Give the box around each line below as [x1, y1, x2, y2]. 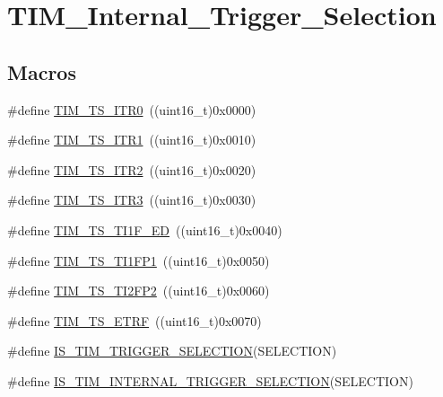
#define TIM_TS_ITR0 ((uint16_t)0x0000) [7, 100, 256, 119]
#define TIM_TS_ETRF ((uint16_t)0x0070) [7, 311, 262, 330]
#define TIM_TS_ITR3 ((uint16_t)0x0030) [7, 190, 256, 209]
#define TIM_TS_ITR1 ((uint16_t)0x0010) [7, 130, 256, 149]
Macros [7, 57, 76, 85]
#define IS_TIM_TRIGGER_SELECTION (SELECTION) [7, 341, 337, 360]
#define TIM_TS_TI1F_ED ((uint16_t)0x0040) [7, 220, 282, 239]
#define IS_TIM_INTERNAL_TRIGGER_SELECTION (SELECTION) [7, 371, 413, 390]
